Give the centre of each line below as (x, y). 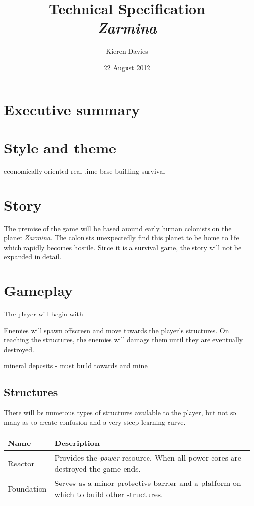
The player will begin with (43, 314)
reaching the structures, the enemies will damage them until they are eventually (124, 340)
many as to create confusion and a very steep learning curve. (95, 422)
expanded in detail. (33, 257)
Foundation (27, 488)
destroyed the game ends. (98, 469)
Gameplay (39, 290)
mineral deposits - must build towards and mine (76, 366)
